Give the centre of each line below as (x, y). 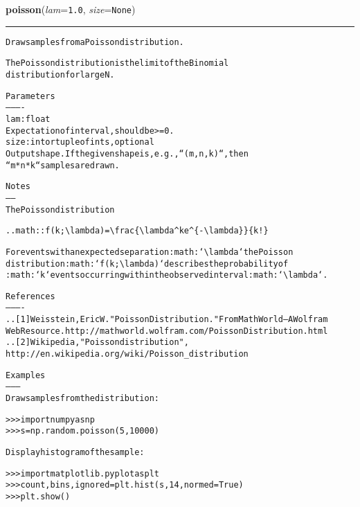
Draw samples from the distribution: (82, 399)
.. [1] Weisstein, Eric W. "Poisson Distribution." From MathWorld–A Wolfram (167, 320)
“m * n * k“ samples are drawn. (63, 165)
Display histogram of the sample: (75, 453)
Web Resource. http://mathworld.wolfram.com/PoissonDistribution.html (167, 331)
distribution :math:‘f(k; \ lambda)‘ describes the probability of (147, 264)
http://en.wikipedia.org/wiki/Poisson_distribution (127, 354)
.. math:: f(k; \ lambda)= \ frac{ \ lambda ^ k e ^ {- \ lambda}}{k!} (137, 231)
